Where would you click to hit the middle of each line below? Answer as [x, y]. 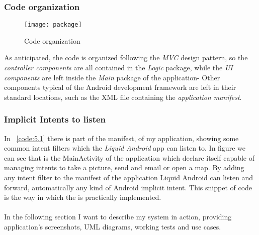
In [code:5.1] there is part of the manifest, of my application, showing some [121, 138]
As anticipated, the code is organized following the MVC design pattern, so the [126, 57]
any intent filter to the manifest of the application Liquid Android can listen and [129, 178]
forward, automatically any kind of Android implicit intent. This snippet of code [128, 187]
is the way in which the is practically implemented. [83, 197]
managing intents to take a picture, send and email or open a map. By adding [124, 167]
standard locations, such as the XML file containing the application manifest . [123, 97]
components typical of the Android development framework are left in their [120, 87]
